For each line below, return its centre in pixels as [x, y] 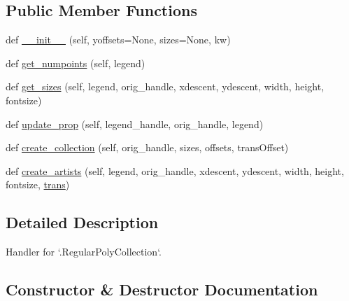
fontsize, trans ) [38, 184]
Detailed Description [82, 222]
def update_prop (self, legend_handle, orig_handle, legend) [135, 124]
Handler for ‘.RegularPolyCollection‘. [84, 252]
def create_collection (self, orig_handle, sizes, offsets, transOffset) [147, 147]
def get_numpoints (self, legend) [76, 63]
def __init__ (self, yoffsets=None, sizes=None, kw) [118, 40]
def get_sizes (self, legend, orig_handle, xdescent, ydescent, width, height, [165, 86]
